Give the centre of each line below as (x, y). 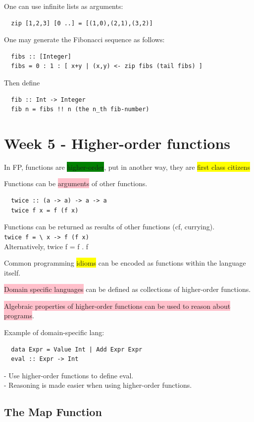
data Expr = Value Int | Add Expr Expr (77, 349)
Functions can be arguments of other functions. (76, 183)
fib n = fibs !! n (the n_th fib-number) (80, 109)
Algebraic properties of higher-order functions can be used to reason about (117, 306)
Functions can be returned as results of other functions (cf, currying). (109, 227)
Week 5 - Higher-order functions (117, 143)
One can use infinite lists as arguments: (64, 6)
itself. (12, 272)
